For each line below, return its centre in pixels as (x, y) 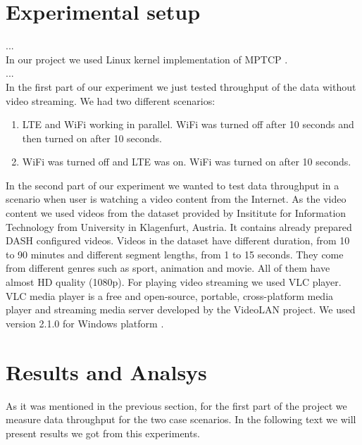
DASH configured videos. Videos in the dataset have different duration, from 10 (178, 240)
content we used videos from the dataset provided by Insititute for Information (176, 213)
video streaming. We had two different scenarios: (111, 100)
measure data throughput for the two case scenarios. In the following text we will (181, 419)
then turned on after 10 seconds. (92, 138)
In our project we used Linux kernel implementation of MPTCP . (147, 59)
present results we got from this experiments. (103, 433)
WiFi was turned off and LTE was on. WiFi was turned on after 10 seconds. (187, 162)
